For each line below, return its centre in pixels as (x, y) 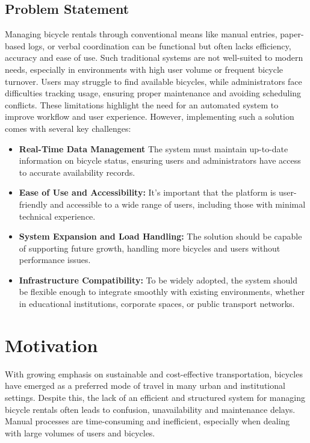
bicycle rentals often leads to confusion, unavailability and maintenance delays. (150, 409)
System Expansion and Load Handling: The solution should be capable (160, 236)
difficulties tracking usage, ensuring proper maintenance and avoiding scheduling (153, 93)
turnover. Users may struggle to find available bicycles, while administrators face (153, 81)
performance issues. (55, 260)
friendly (33, 204)
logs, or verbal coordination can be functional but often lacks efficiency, (160, 45)
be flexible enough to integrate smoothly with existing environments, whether (162, 292)
